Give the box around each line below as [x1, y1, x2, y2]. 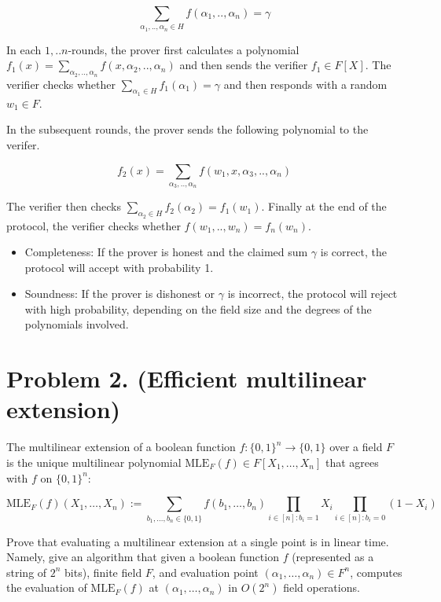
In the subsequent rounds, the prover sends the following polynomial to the [6, 121, 369, 138]
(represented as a [292, 549, 374, 565]
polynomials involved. [24, 316, 129, 332]
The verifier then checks [6, 198, 121, 215]
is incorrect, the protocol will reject [227, 285, 398, 302]
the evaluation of [6, 579, 87, 596]
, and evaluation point [152, 563, 259, 580]
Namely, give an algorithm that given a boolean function [6, 549, 279, 565]
